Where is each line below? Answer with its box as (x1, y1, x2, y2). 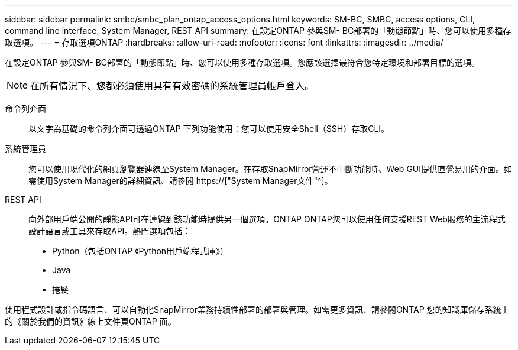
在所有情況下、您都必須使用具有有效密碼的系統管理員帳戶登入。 (30, 80, 315, 92)
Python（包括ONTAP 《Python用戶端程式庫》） (52, 246, 229, 256)
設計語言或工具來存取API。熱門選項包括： (28, 226, 191, 236)
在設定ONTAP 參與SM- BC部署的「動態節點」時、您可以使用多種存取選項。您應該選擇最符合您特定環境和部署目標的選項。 (5, 57, 480, 67)
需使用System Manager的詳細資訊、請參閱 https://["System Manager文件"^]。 (28, 176, 333, 186)
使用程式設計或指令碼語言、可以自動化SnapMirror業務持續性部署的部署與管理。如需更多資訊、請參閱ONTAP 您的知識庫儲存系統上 (5, 304, 510, 315)
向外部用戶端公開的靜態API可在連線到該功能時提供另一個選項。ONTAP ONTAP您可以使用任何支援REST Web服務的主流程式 (28, 214, 506, 224)
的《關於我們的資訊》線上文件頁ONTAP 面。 (5, 316, 176, 326)
